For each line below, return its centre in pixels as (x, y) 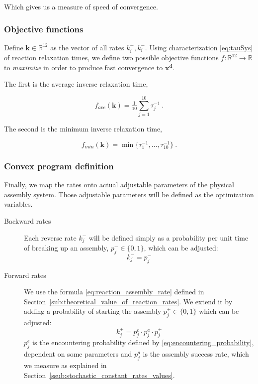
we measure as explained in (65, 365)
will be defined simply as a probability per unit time (169, 237)
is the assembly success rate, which (196, 354)
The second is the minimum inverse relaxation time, (83, 129)
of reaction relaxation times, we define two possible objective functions (111, 58)
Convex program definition (59, 166)
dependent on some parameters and (78, 354)
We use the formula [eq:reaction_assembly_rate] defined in (114, 292)
